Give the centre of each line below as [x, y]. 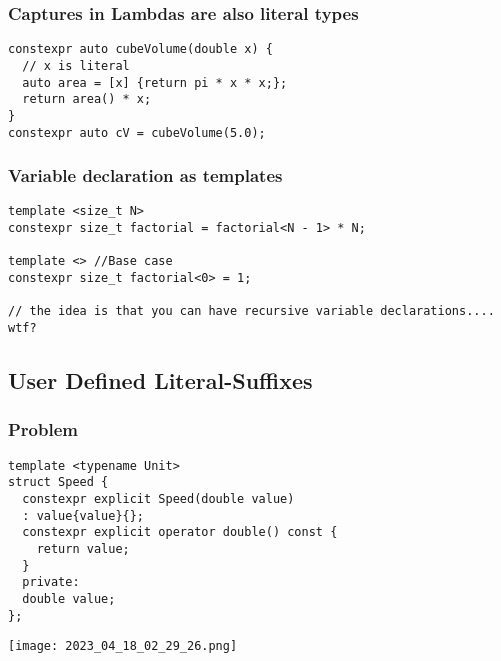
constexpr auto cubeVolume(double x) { [140, 49]
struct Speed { [58, 482]
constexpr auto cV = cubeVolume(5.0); [137, 132]
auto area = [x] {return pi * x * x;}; [155, 82]
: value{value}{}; [83, 515]
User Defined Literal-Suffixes [160, 380]
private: [51, 582]
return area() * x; [87, 99]
